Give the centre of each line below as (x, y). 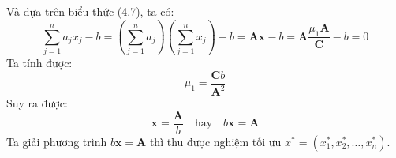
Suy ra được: (37, 103)
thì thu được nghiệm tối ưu (215, 141)
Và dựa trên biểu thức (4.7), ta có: (90, 11)
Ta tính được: (39, 63)
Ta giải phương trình (57, 141)
